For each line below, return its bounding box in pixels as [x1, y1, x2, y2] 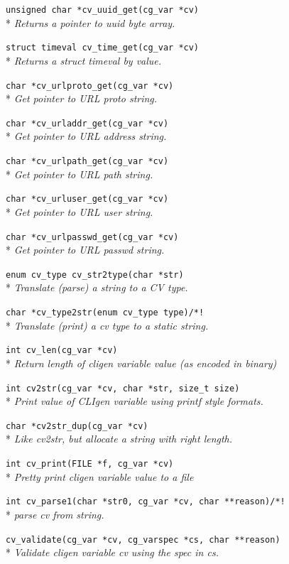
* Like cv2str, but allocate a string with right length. [6, 431, 233, 446]
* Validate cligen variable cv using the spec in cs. [6, 545, 219, 560]
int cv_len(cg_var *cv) [6, 345, 118, 356]
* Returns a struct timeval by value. [6, 53, 162, 67]
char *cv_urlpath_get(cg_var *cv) [6, 156, 169, 166]
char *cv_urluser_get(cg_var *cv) [6, 194, 169, 205]
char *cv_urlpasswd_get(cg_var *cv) [6, 232, 179, 242]
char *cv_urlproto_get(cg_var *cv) [6, 80, 174, 91]
